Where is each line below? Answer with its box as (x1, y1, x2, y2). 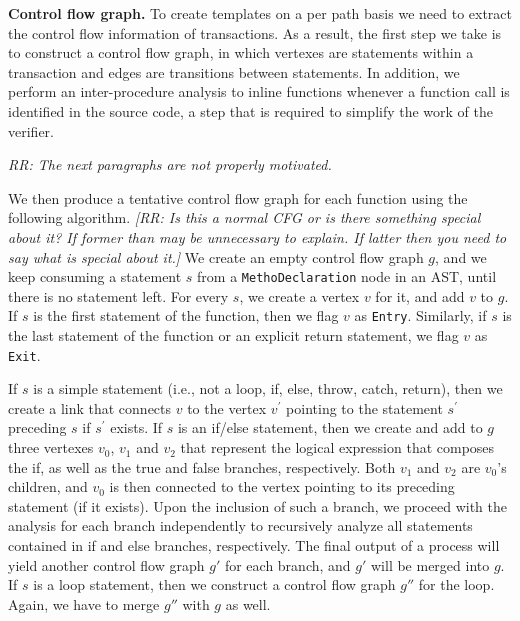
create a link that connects (8, 397, 172, 418)
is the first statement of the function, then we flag (33, 305, 339, 326)
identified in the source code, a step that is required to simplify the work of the (8, 100, 494, 121)
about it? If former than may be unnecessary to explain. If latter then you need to (8, 226, 507, 247)
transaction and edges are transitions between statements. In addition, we (8, 61, 460, 82)
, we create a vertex (239, 285, 360, 306)
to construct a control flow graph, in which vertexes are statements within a (8, 42, 474, 63)
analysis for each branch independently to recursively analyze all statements (8, 515, 473, 536)
